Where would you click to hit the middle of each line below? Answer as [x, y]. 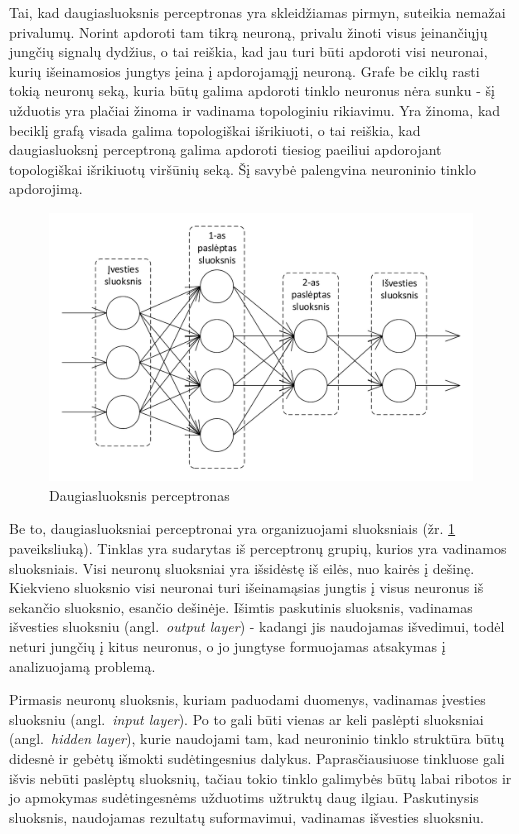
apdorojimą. [46, 188]
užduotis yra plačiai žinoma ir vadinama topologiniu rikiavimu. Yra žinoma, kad [255, 109]
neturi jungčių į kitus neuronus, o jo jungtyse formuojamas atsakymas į [227, 646]
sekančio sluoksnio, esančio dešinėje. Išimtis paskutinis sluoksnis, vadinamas [241, 606]
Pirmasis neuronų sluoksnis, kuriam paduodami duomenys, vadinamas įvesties [247, 699]
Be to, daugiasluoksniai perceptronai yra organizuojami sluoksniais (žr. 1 [232, 528]
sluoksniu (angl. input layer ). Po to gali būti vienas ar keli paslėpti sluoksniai [246, 718]
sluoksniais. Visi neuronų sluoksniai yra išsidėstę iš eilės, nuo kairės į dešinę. [242, 567]
